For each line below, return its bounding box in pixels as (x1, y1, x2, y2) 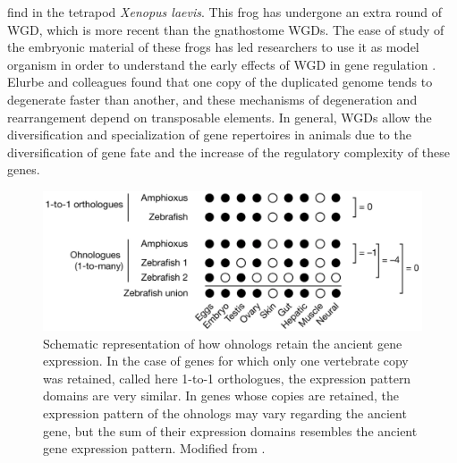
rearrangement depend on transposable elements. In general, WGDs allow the (7, 107, 432, 126)
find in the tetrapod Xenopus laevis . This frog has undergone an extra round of (7, 3, 443, 21)
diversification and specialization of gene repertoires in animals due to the (7, 125, 411, 144)
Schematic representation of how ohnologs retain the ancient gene (43, 333, 402, 352)
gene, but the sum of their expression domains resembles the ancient (43, 421, 418, 440)
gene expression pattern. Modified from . (43, 439, 266, 458)
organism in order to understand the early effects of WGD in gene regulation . (7, 55, 436, 73)
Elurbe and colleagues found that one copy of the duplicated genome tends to (7, 72, 433, 91)
